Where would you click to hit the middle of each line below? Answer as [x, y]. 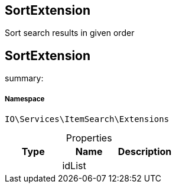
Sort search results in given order [70, 33]
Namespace [25, 99]
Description [145, 152]
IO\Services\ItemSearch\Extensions [87, 119]
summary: [24, 78]
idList [74, 166]
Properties [89, 138]
